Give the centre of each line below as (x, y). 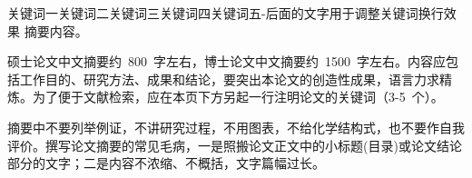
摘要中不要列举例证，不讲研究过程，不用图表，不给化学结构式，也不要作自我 (236, 127)
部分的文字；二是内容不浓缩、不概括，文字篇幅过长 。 (166, 163)
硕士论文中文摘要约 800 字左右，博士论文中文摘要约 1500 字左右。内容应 (226, 61)
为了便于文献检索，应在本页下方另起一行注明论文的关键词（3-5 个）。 (238, 97)
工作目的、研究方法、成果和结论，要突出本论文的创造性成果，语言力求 (229, 79)
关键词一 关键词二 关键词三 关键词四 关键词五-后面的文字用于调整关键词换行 (226, 13)
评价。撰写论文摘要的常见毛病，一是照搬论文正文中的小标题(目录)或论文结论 (235, 145)
